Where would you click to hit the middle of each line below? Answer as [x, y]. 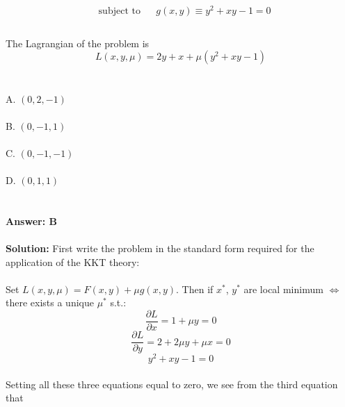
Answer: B [31, 221]
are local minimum [283, 289]
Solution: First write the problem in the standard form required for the [160, 248]
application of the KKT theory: [73, 261]
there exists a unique [50, 302]
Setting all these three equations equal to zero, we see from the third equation [172, 384]
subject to [119, 11]
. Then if [195, 289]
